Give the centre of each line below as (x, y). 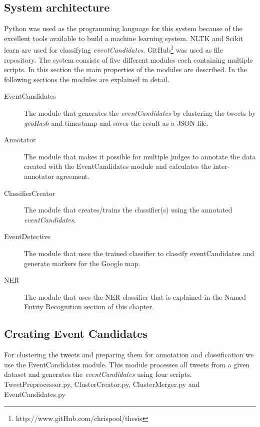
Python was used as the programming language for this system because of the (123, 28)
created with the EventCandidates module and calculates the (117, 166)
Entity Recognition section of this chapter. (89, 306)
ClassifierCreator (30, 193)
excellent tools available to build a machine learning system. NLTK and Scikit (124, 38)
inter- (221, 166)
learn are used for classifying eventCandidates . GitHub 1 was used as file (113, 49)
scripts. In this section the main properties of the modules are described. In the (126, 69)
